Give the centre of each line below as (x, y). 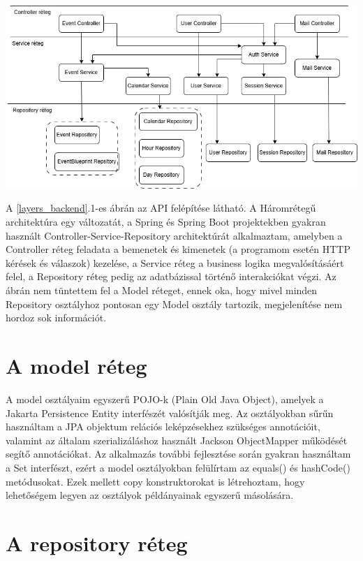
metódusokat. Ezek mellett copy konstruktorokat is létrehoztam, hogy (155, 481)
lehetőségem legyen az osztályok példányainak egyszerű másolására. (150, 495)
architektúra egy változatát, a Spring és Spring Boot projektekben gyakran (166, 222)
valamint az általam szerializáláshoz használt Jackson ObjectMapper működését (177, 440)
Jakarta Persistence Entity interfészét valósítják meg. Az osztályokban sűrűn (170, 413)
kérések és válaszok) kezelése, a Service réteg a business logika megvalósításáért (175, 262)
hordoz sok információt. (56, 318)
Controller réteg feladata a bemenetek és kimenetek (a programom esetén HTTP (178, 249)
